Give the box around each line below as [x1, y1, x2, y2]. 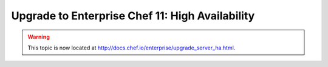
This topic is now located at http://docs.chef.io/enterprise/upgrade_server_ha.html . [27, 44, 236, 51]
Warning [27, 33, 50, 40]
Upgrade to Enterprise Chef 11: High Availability [11, 9, 255, 22]
